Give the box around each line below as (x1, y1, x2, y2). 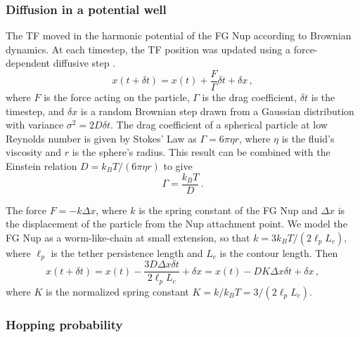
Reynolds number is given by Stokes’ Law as (6, 131, 197, 145)
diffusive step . (53, 55, 116, 70)
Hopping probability (6, 315, 123, 333)
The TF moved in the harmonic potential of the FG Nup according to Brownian (6, 28, 352, 43)
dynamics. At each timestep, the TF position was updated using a (6, 41, 291, 56)
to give (163, 159, 193, 173)
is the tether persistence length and (51, 245, 203, 260)
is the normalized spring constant (46, 284, 189, 298)
